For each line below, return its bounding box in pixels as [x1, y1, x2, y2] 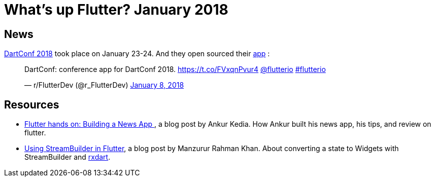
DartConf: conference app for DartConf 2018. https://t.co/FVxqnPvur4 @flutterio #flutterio [24, 65, 326, 74]
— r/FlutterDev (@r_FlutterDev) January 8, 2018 [24, 81, 184, 90]
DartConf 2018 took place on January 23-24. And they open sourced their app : [4, 49, 270, 58]
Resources [4, 98, 59, 111]
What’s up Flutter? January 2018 [4, 1, 228, 18]
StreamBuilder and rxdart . [24, 153, 111, 162]
